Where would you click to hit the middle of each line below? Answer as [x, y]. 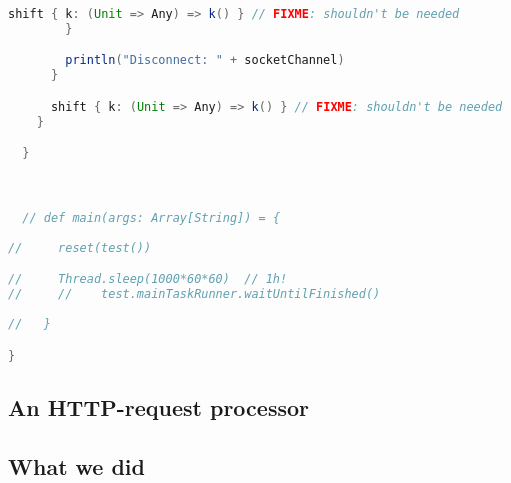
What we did [76, 465]
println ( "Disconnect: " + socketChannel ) [205, 60]
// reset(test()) [80, 247]
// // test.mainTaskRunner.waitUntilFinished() [194, 294]
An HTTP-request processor [158, 406]
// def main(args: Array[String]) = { [151, 218]
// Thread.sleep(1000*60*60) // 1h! [148, 279]
